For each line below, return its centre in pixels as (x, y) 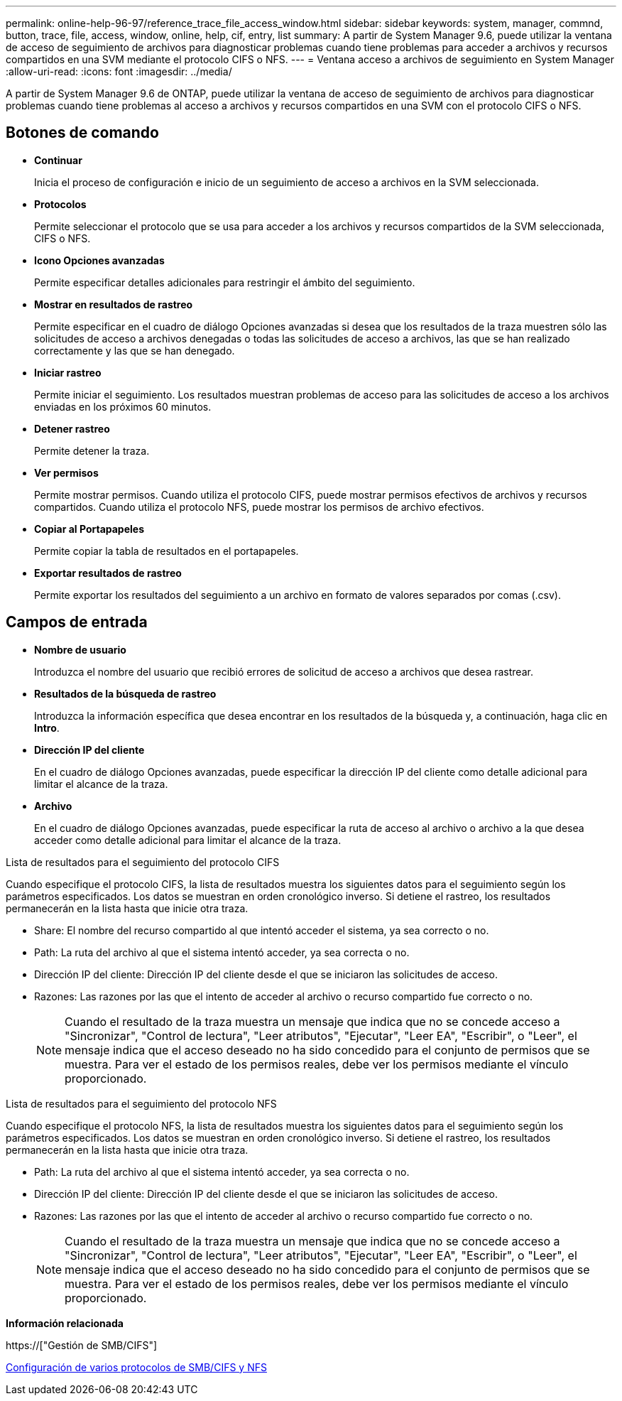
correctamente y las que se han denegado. (135, 350)
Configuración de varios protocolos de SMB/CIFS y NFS (136, 1367)
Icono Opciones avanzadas (99, 260)
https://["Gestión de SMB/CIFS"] (82, 1345)
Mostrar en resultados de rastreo (114, 304)
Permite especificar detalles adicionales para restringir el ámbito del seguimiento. (225, 282)
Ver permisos (66, 472)
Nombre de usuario (80, 649)
